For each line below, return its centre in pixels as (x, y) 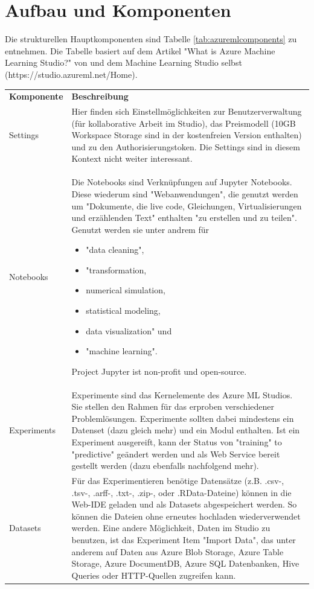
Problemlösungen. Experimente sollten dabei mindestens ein (183, 418)
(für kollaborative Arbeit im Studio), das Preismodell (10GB (184, 123)
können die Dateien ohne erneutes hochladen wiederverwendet (186, 516)
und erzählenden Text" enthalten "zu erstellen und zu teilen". (184, 218)
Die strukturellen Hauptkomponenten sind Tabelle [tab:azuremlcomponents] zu (151, 39)
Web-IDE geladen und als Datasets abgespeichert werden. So (184, 504)
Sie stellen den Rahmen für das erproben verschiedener (173, 406)
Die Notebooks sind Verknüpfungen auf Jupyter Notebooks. (182, 182)
